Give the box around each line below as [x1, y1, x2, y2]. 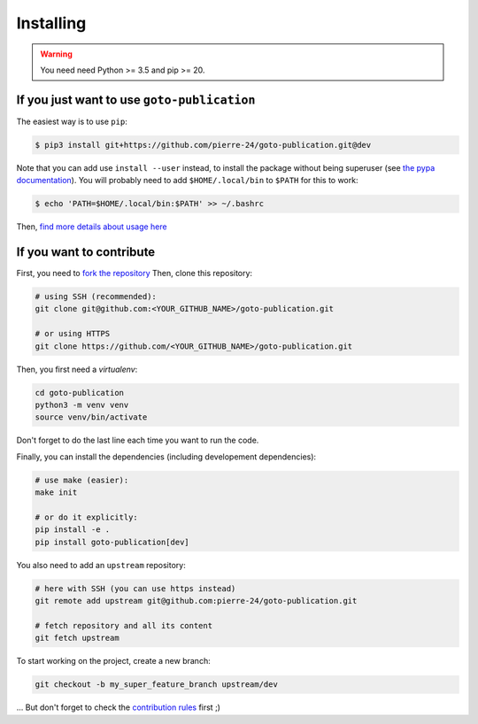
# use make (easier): [35, 474, 129, 485]
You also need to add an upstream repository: [16, 559, 186, 570]
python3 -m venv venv [35, 399, 129, 410]
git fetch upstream [35, 633, 119, 643]
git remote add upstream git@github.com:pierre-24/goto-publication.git [35, 596, 358, 606]
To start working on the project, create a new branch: [16, 656, 212, 666]
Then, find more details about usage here [16, 221, 167, 232]
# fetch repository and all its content [35, 620, 212, 630]
